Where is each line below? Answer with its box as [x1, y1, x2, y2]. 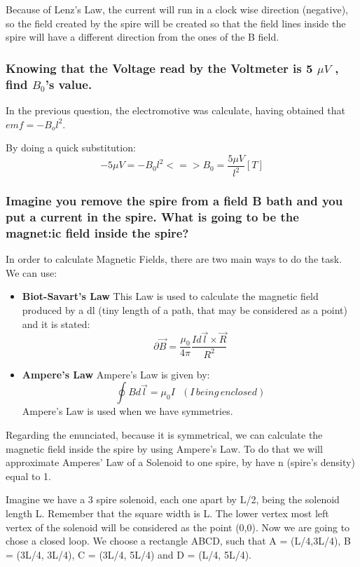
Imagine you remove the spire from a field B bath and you [6, 192, 343, 210]
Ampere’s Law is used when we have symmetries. [22, 404, 233, 418]
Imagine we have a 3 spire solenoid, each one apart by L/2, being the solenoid [6, 492, 340, 507]
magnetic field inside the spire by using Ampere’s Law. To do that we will [6, 441, 323, 456]
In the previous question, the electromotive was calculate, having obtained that [6, 102, 345, 117]
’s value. [45, 75, 92, 93]
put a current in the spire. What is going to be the [6, 207, 299, 225]
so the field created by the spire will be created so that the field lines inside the [6, 15, 346, 30]
